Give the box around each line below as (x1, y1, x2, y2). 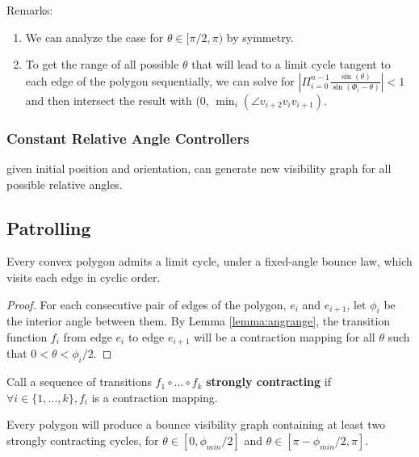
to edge (128, 328, 165, 345)
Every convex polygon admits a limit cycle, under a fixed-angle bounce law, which (6, 253, 413, 270)
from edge (63, 328, 112, 345)
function (6, 328, 48, 345)
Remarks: (6, 2, 53, 18)
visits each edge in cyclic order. (6, 268, 161, 285)
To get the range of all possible (25, 56, 179, 73)
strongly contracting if (206, 373, 331, 390)
